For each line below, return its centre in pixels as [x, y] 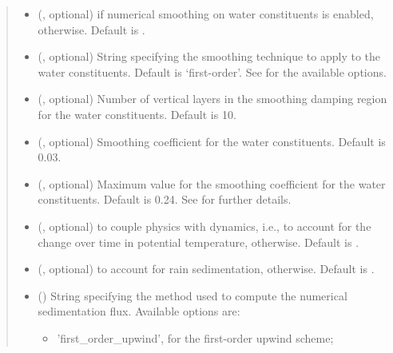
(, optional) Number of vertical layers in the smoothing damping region [212, 99]
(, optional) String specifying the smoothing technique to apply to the [209, 56]
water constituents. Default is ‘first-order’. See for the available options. [212, 71]
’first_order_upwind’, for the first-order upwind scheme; [195, 337]
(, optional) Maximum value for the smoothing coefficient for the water [212, 183]
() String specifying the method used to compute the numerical [193, 295]
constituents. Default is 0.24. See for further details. [165, 199]
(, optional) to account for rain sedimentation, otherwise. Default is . [206, 269]
